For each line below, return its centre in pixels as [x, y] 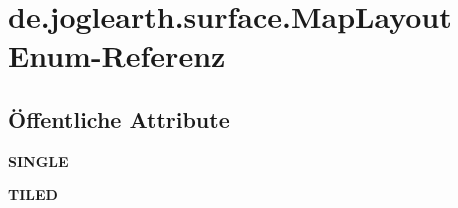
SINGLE [38, 160]
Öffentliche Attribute [119, 118]
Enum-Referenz [117, 55]
